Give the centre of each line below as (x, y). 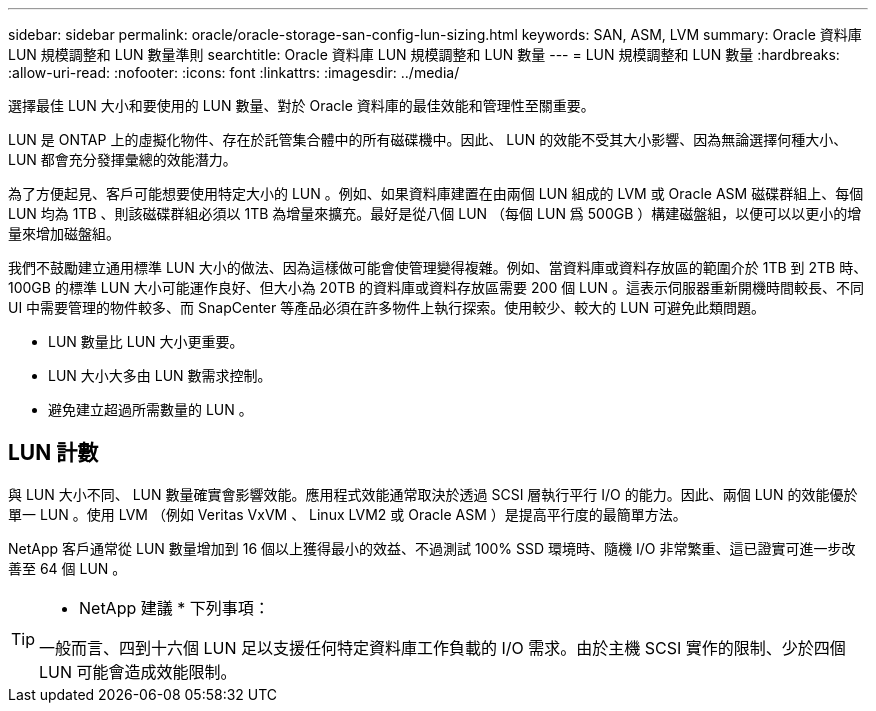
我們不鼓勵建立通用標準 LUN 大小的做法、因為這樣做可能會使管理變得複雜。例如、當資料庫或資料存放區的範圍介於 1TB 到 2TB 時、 (438, 267)
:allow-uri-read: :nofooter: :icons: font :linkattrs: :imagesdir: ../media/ (234, 72)
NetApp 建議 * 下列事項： (174, 607)
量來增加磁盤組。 (64, 233)
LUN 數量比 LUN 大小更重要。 (146, 341)
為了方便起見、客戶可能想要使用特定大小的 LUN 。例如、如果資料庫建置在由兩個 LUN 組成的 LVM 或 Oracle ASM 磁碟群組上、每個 (436, 193)
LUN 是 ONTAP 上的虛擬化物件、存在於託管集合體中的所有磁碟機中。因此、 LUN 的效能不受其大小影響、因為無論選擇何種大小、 (428, 139)
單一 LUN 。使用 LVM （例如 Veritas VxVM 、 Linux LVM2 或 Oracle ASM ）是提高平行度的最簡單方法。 (347, 514)
